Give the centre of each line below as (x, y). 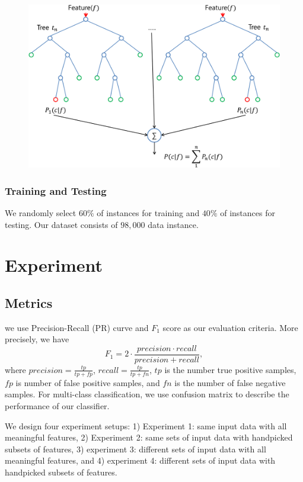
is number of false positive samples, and (88, 382)
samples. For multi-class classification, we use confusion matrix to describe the (147, 394)
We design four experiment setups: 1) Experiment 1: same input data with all (146, 425)
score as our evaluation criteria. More (230, 327)
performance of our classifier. (57, 405)
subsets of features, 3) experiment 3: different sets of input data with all (135, 449)
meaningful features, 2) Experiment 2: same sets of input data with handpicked (149, 437)
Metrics (29, 302)
